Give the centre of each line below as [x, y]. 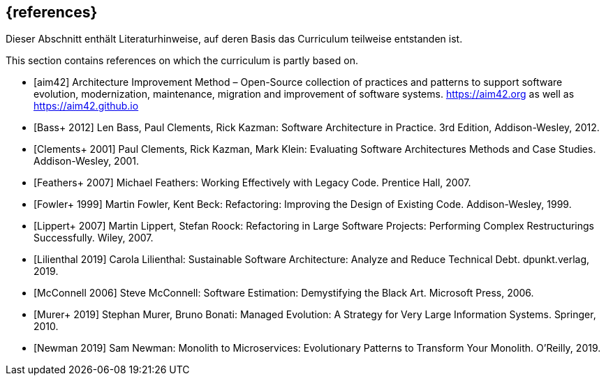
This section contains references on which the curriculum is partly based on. [182, 61]
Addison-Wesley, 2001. [87, 161]
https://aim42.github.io [86, 106]
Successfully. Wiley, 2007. [94, 238]
